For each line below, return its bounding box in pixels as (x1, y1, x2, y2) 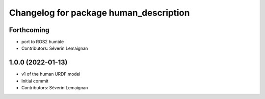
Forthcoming (9, 26, 50, 34)
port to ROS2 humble (21, 39, 64, 45)
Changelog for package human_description (9, 7, 190, 18)
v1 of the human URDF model (21, 71, 80, 77)
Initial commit (21, 78, 49, 84)
